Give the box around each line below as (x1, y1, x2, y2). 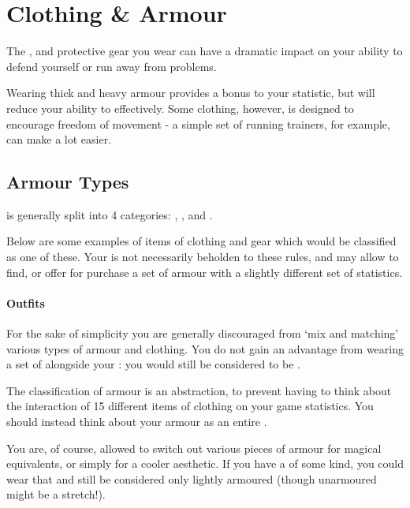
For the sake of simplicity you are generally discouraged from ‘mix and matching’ (6, 325, 399, 342)
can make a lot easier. (6, 131, 112, 148)
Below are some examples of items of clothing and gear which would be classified (6, 233, 397, 249)
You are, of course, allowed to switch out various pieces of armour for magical (6, 439, 382, 456)
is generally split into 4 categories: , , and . (6, 206, 213, 222)
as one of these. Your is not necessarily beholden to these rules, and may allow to (6, 248, 399, 265)
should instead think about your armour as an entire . (6, 413, 267, 430)
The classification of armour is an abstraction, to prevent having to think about (6, 382, 392, 398)
